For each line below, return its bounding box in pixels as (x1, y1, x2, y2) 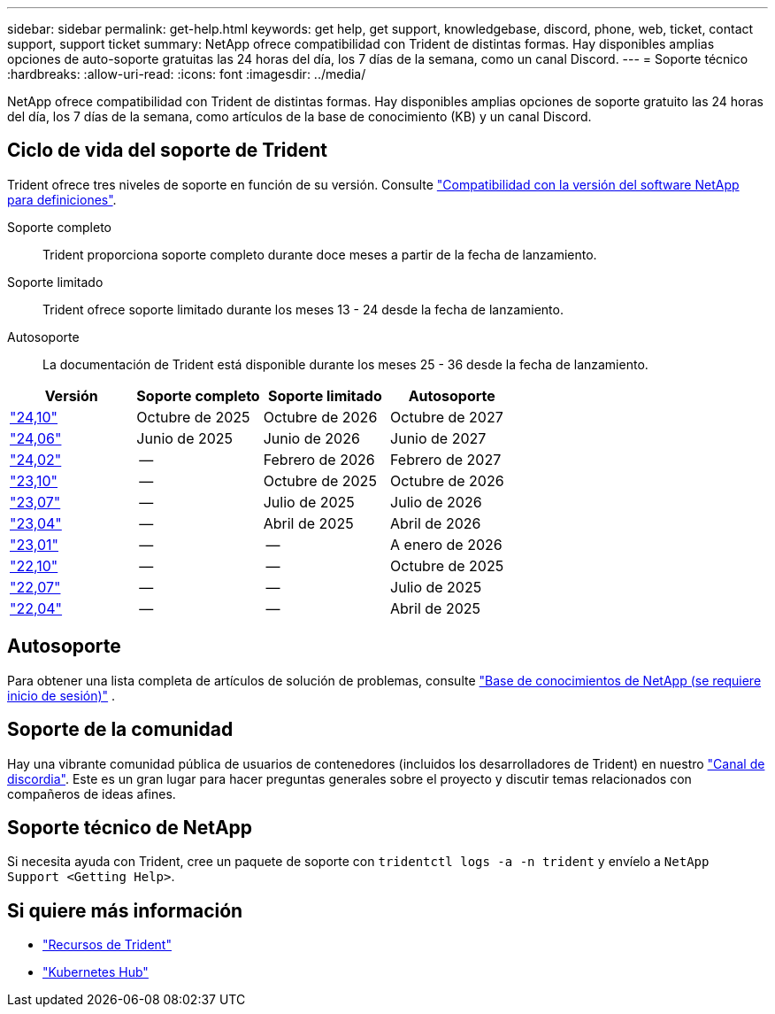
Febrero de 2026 (263, 450, 375, 468)
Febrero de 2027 (390, 450, 502, 468)
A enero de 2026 (390, 535, 503, 553)
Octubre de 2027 (390, 407, 503, 426)
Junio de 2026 (263, 429, 360, 447)
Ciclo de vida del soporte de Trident (7, 139, 328, 162)
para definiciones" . (7, 191, 117, 207)
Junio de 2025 (136, 429, 234, 447)
